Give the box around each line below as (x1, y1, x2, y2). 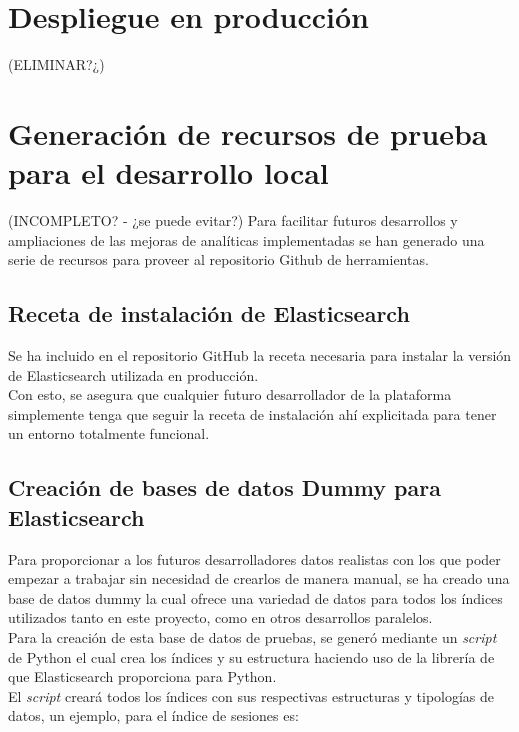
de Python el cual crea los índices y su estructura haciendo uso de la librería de (8, 646, 495, 667)
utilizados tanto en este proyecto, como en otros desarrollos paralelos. (8, 607, 433, 628)
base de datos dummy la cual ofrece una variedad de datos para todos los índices (8, 587, 503, 608)
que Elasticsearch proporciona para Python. (8, 666, 277, 687)
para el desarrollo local (8, 152, 329, 193)
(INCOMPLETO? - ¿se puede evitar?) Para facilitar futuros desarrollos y (8, 210, 458, 231)
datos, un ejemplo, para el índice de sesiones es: (8, 705, 299, 726)
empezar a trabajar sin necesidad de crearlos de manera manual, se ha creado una (8, 568, 510, 589)
